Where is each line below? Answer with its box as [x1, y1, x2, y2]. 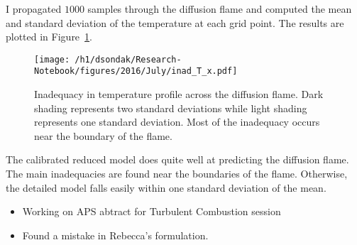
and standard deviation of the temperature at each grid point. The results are [6, 15, 344, 30]
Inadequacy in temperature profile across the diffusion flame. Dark [34, 87, 324, 102]
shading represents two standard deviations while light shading [34, 100, 307, 115]
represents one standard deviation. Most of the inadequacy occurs [34, 114, 320, 129]
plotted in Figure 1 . [6, 29, 92, 44]
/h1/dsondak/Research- [75, 54, 182, 65]
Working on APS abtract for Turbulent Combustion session [22, 204, 281, 219]
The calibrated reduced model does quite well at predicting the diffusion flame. [6, 152, 349, 167]
